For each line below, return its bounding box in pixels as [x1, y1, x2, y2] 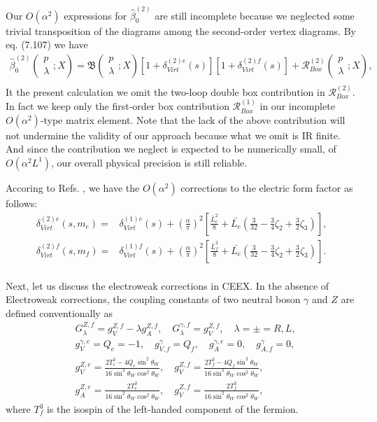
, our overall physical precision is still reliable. [51, 155, 248, 169]
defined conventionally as [6, 305, 113, 320]
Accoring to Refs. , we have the [6, 180, 140, 195]
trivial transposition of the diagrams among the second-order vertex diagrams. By [6, 23, 356, 38]
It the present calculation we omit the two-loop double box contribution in [6, 84, 325, 99]
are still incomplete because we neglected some [155, 8, 355, 22]
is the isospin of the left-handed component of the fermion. [47, 402, 299, 416]
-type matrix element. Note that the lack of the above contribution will [40, 112, 346, 127]
